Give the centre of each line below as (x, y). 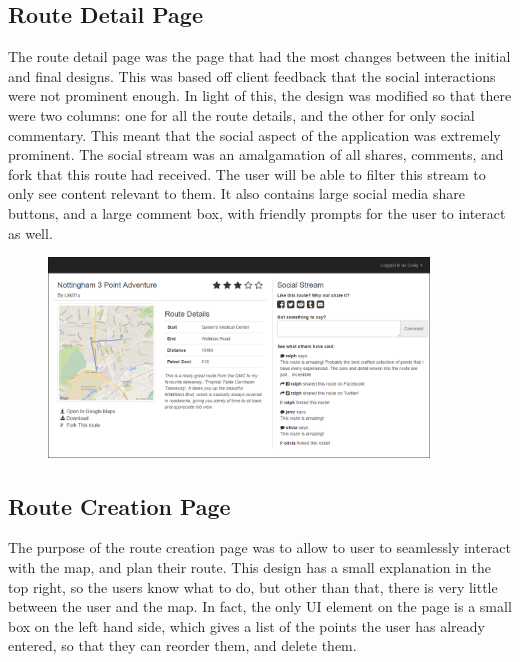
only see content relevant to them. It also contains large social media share (236, 193)
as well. (30, 232)
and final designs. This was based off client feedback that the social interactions (252, 75)
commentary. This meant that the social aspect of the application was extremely (254, 134)
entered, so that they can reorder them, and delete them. (182, 645)
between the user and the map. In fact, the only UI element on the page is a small (260, 606)
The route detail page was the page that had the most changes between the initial (259, 56)
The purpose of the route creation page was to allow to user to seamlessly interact (260, 547)
